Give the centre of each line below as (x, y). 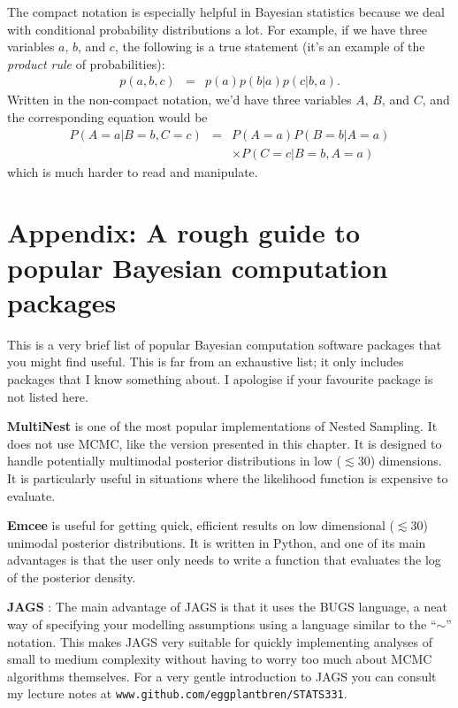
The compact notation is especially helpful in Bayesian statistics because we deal (226, 12)
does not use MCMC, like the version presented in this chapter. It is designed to (225, 443)
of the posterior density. (72, 577)
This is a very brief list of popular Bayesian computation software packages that (225, 344)
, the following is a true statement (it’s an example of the (270, 46)
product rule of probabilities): (86, 63)
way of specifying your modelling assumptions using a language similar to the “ (222, 624)
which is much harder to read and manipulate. (133, 171)
